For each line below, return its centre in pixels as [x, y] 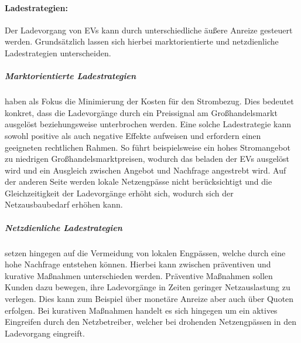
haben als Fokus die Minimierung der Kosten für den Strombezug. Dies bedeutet [149, 101]
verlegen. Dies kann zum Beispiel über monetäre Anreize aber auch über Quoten [149, 299]
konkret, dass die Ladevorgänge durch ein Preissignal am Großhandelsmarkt [141, 112]
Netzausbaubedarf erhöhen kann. [64, 204]
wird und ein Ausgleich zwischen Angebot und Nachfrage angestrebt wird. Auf [146, 170]
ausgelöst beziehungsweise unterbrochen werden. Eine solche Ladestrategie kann [148, 124]
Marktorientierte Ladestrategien [71, 76]
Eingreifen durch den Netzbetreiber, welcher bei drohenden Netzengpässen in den [150, 322]
